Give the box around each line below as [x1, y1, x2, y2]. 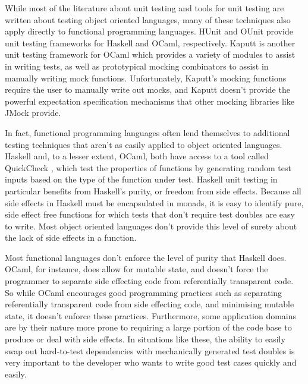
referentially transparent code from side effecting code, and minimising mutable [5, 298, 294, 310]
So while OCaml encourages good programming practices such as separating [5, 286, 282, 298]
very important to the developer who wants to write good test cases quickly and [5, 356, 297, 369]
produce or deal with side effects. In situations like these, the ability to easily [5, 333, 285, 345]
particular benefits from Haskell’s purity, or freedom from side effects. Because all [5, 184, 301, 197]
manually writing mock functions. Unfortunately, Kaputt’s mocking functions [5, 71, 287, 84]
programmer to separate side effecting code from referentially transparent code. [5, 275, 294, 287]
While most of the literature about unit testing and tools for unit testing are [5, 2, 284, 14]
